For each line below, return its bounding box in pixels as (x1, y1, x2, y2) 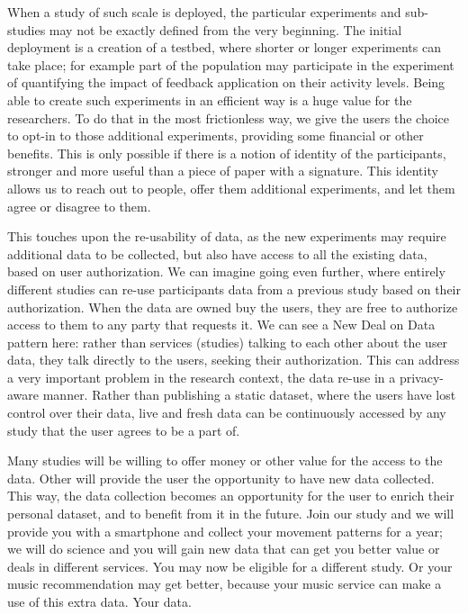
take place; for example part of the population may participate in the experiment (7, 55, 454, 74)
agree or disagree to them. (7, 196, 151, 215)
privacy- (399, 367, 444, 386)
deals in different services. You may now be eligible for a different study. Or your (7, 556, 453, 575)
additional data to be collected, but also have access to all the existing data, (7, 244, 427, 263)
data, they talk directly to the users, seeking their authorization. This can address (7, 350, 460, 369)
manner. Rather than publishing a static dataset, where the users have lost (42, 385, 456, 404)
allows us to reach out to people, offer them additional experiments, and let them (7, 178, 455, 197)
